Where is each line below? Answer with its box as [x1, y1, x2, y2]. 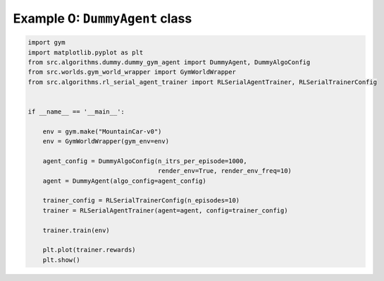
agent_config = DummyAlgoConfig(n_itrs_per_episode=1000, [42, 157, 247, 165]
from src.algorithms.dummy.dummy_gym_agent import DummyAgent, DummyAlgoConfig [27, 58, 311, 66]
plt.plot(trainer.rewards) [42, 246, 137, 254]
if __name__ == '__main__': [27, 107, 125, 116]
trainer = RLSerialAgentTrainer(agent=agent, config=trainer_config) [42, 206, 288, 215]
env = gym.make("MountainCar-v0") [42, 127, 162, 136]
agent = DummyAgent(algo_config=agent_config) [42, 177, 207, 185]
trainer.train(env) [42, 226, 111, 234]
